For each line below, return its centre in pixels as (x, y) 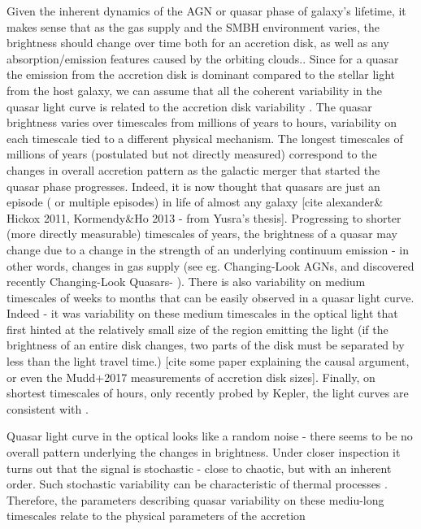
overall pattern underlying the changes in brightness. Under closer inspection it (204, 452)
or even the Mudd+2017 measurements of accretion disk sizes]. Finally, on (191, 377)
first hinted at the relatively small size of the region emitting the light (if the (197, 329)
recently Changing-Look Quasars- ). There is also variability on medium (186, 282)
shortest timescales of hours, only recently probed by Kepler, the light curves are (208, 393)
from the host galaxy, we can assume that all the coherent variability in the (194, 90)
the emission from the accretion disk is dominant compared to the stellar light (201, 74)
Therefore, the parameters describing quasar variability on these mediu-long (195, 499)
